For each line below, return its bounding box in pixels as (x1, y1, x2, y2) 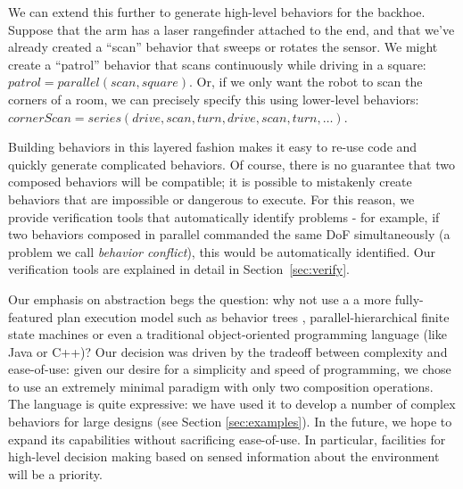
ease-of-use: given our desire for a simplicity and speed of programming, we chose (8, 360, 451, 378)
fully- (394, 289, 424, 308)
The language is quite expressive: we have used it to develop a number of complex (8, 394, 456, 413)
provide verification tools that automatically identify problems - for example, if (8, 207, 440, 226)
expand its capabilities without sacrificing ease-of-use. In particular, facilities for (8, 429, 446, 448)
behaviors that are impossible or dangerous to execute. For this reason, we (8, 189, 415, 208)
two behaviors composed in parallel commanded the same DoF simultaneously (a (8, 225, 451, 244)
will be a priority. (8, 464, 103, 483)
